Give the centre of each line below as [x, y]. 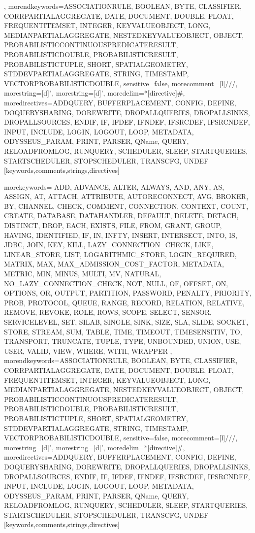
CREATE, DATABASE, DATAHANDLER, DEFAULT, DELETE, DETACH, [121, 216]
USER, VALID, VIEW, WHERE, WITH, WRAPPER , [88, 350]
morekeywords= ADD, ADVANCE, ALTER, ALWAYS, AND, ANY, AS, [114, 186]
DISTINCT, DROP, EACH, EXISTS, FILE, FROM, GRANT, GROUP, [113, 225]
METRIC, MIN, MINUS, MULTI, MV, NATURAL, [83, 274]
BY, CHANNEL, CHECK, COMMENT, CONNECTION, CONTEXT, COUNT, [126, 206]
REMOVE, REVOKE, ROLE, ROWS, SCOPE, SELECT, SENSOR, [108, 312]
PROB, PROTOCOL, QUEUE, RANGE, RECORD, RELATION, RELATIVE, [124, 302]
